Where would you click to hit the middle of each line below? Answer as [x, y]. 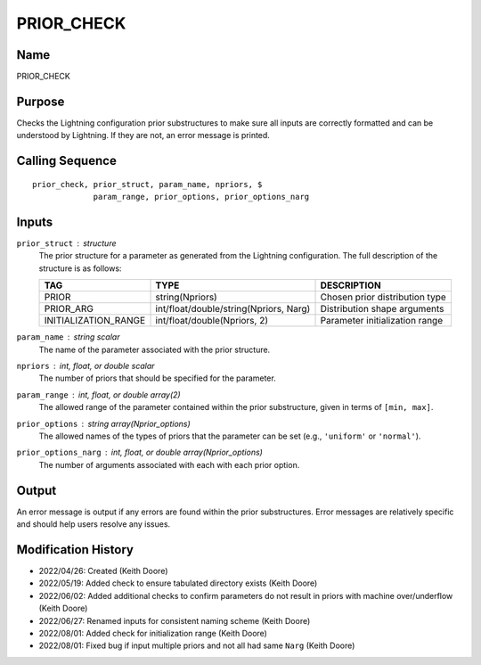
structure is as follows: [80, 268]
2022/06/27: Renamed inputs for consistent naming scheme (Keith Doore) [175, 620]
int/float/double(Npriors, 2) [212, 321]
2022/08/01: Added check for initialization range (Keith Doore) [153, 633]
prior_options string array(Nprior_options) [103, 423]
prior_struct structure [66, 243]
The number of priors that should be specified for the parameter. [157, 378]
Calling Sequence [67, 161]
